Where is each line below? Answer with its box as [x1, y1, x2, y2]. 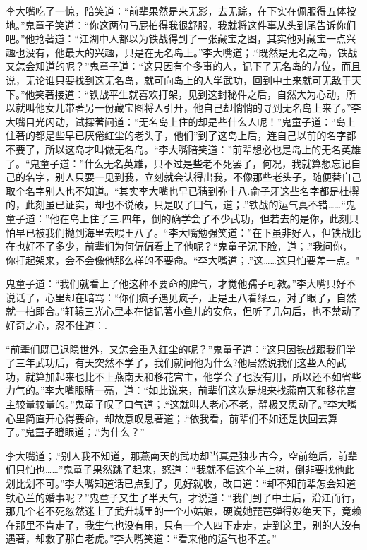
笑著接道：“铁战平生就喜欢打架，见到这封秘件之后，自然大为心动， [35, 86, 347, 101]
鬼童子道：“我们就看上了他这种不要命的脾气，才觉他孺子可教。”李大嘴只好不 [6, 276, 356, 291]
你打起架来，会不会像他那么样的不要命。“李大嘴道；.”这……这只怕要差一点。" [6, 252, 360, 267]
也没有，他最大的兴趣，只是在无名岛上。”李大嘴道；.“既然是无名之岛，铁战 [15, 44, 358, 59]
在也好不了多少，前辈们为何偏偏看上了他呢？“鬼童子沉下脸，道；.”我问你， [6, 239, 353, 253]
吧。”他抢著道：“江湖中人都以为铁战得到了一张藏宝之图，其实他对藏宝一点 [6, 31, 347, 46]
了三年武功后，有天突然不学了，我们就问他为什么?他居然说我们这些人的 [6, 355, 337, 370]
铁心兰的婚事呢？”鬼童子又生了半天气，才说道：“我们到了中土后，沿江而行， [6, 489, 361, 504]
